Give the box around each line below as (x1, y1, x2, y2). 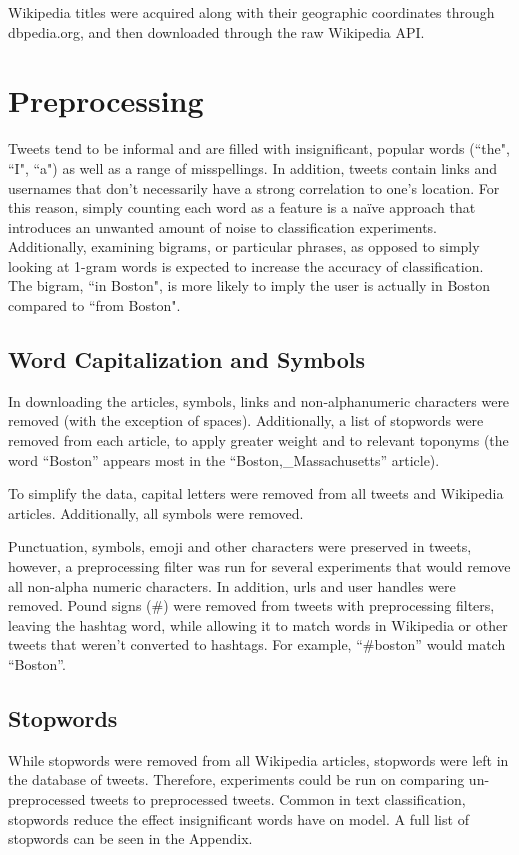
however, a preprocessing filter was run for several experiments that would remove (8, 556, 511, 577)
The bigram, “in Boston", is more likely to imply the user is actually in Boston (8, 275, 491, 296)
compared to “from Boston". (8, 295, 181, 316)
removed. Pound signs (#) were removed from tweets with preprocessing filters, (8, 595, 495, 616)
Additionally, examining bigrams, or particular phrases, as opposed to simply (8, 236, 480, 257)
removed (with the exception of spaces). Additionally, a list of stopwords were (8, 410, 484, 431)
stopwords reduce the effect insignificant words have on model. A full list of (8, 808, 469, 829)
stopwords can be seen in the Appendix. (8, 828, 253, 849)
